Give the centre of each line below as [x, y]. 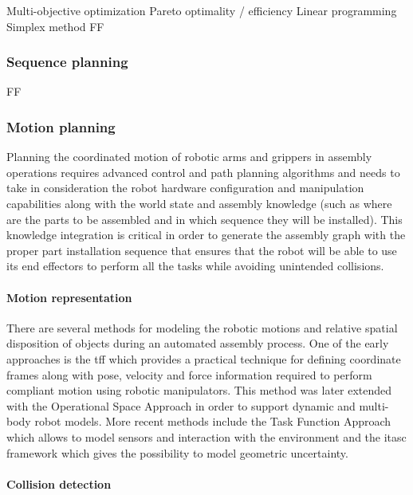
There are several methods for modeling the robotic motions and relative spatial [202, 327]
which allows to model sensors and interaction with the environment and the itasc [206, 436]
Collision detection [59, 483]
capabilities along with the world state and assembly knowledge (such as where [199, 203]
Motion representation [69, 297]
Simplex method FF [55, 26]
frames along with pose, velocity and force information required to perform [189, 374]
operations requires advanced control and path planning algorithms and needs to [203, 172]
